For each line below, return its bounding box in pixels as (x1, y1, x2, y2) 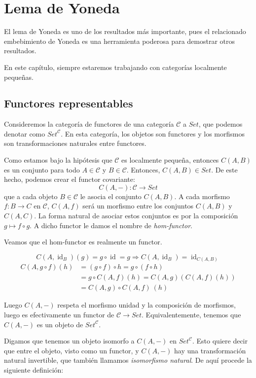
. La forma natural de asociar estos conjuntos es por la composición (34, 210, 238, 221)
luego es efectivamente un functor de (4, 309, 114, 320)
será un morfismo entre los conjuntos (82, 201, 194, 211)
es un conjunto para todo (4, 164, 80, 174)
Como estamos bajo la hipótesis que (4, 155, 112, 165)
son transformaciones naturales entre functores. (4, 138, 146, 148)
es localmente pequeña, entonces (121, 155, 219, 165)
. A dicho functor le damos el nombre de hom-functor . (30, 220, 192, 230)
